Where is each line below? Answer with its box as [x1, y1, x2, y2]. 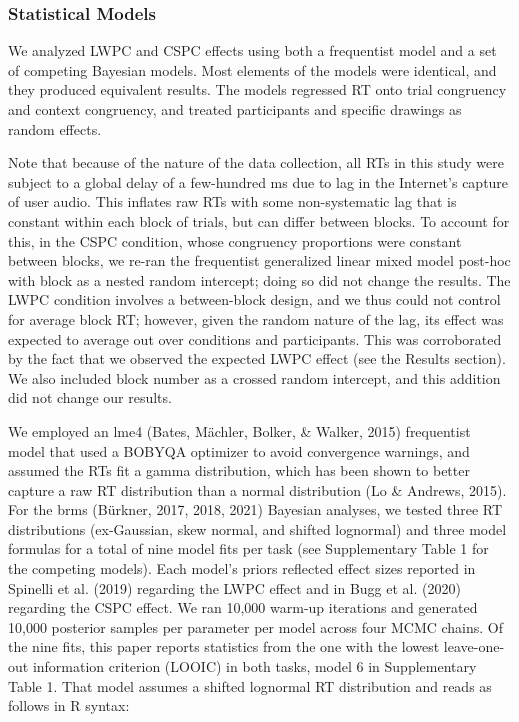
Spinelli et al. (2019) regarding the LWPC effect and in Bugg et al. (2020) [8, 577, 461, 598]
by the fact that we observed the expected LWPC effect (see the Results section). [8, 348, 506, 369]
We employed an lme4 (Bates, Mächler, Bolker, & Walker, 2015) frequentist [8, 420, 471, 441]
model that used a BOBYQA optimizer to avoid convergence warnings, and [8, 440, 470, 461]
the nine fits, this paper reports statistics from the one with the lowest [8, 636, 440, 657]
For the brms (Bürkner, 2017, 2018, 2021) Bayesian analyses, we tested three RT [8, 499, 503, 520]
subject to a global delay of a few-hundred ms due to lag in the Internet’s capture [8, 171, 509, 192]
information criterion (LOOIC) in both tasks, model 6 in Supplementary [32, 656, 477, 677]
